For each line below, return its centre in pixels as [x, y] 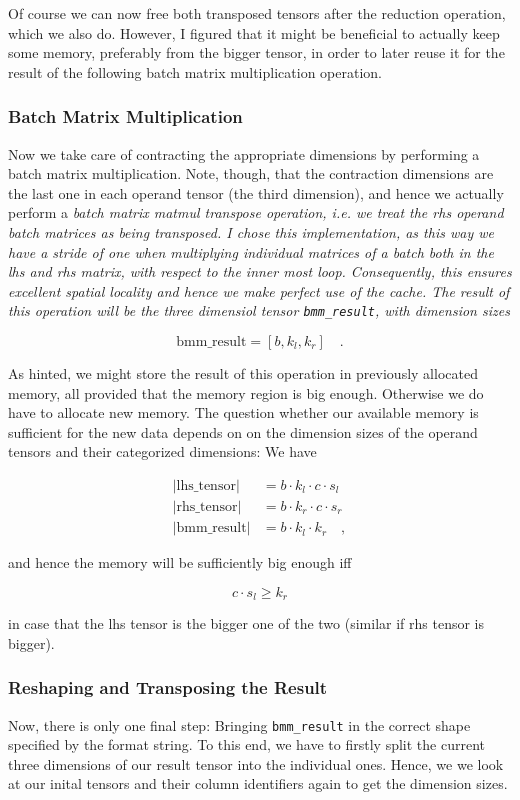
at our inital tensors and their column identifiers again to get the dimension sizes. [258, 783]
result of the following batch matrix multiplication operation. [195, 71]
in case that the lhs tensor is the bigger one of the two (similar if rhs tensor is [246, 623]
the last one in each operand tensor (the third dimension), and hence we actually [256, 192]
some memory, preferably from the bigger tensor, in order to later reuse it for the [256, 52]
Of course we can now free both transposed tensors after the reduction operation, [257, 13]
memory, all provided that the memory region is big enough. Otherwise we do [246, 392]
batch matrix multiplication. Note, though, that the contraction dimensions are [251, 173]
